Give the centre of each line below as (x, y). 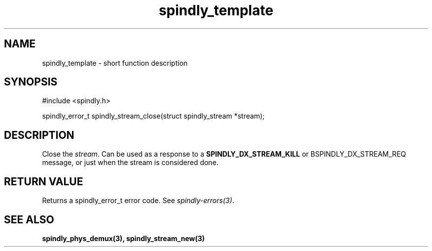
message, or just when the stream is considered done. (130, 163)
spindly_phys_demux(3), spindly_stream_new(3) (124, 238)
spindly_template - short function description (115, 63)
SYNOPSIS (31, 82)
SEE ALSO (29, 219)
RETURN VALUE (44, 181)
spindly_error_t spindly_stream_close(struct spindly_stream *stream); (153, 116)
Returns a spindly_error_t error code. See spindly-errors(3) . (138, 201)
